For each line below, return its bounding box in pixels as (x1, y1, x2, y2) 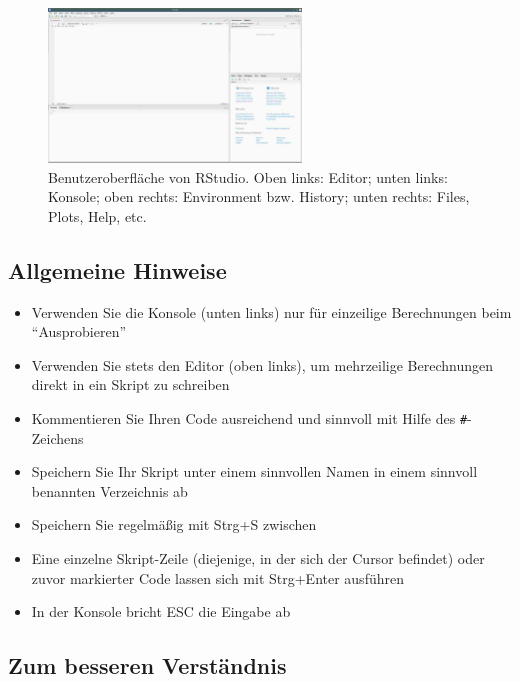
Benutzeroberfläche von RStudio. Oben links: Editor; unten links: (48, 166, 448, 187)
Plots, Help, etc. (48, 205, 147, 226)
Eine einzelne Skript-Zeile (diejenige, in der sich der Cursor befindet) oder (31, 548, 485, 568)
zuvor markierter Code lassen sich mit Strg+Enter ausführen (31, 567, 404, 588)
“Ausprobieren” (31, 321, 127, 342)
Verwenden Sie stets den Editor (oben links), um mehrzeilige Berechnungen (31, 354, 494, 375)
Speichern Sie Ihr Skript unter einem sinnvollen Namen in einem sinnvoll (31, 461, 478, 482)
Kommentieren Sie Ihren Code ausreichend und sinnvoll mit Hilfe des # (31, 407, 468, 428)
